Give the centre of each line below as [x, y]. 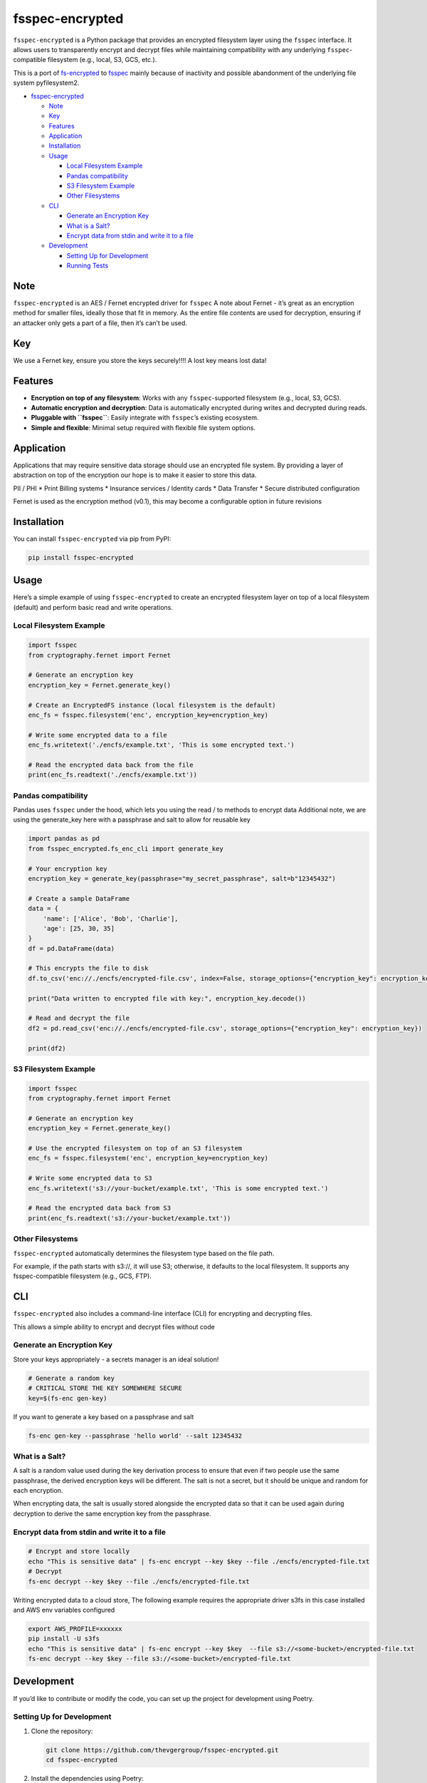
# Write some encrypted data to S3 [90, 1178]
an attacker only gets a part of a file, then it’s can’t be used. [100, 323]
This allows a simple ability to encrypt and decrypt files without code [114, 1327]
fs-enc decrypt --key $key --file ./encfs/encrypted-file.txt [139, 1581]
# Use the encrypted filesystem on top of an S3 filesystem [135, 1149]
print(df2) [47, 1048]
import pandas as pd [64, 839]
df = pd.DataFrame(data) [72, 948]
